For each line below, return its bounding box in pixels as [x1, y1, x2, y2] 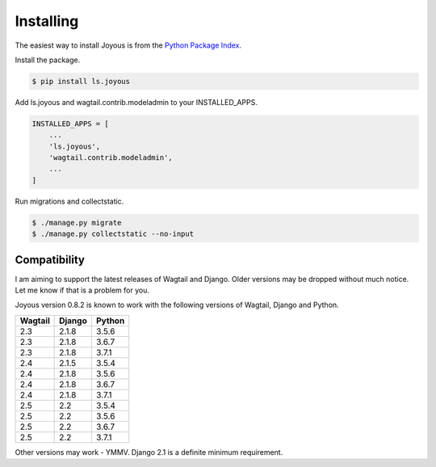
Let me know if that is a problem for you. [15, 285, 149, 295]
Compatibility [15, 253, 85, 267]
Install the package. [15, 55, 81, 65]
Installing [15, 12, 79, 30]
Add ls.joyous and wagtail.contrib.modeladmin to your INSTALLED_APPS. [15, 97, 258, 107]
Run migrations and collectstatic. [15, 196, 124, 206]
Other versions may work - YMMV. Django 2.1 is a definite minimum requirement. [15, 447, 283, 456]
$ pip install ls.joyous [31, 77, 131, 86]
